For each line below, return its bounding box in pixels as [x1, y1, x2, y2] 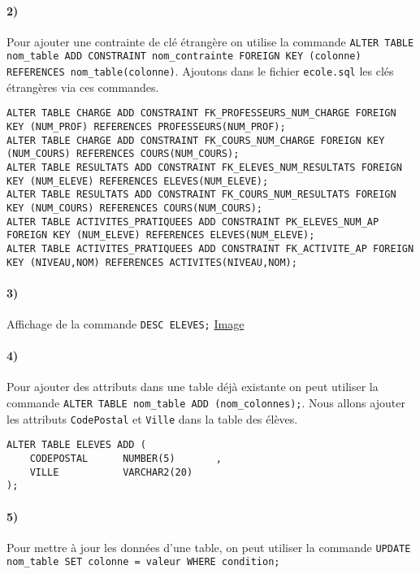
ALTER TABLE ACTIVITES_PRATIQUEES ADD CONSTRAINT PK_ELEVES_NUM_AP [6, 215, 379, 228]
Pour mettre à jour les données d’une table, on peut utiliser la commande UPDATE [6, 538, 411, 555]
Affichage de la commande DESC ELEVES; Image [6, 315, 245, 333]
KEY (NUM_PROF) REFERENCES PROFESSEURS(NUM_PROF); [6, 121, 286, 133]
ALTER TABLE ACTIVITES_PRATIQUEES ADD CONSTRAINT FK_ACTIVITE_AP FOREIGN [6, 242, 414, 254]
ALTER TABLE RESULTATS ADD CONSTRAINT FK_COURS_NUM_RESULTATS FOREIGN [6, 189, 396, 201]
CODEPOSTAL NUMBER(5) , [29, 453, 222, 465]
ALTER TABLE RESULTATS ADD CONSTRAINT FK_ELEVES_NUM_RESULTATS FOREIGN [6, 161, 402, 173]
